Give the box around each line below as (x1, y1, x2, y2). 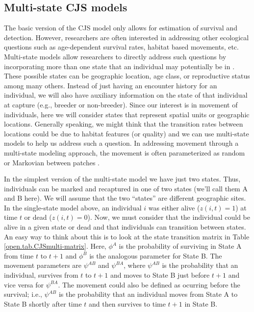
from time (4, 250, 34, 260)
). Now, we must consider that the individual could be (87, 212, 250, 222)
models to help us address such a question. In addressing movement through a (4, 138, 239, 148)
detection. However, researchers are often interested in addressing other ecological (4, 32, 249, 42)
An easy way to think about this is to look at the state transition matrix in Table (4, 231, 250, 241)
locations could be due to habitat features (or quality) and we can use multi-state (4, 128, 249, 138)
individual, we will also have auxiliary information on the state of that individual (4, 90, 248, 100)
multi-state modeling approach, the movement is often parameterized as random (4, 147, 245, 157)
